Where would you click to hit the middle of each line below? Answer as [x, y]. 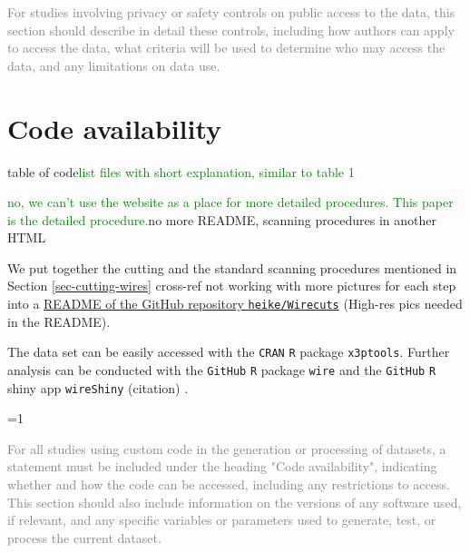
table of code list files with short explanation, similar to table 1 [181, 171]
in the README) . [59, 321]
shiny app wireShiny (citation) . [98, 387]
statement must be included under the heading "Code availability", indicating [222, 466]
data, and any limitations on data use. [114, 65]
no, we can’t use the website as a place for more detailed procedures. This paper [230, 202]
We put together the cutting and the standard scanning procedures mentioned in [232, 267]
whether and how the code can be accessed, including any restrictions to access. [229, 484]
